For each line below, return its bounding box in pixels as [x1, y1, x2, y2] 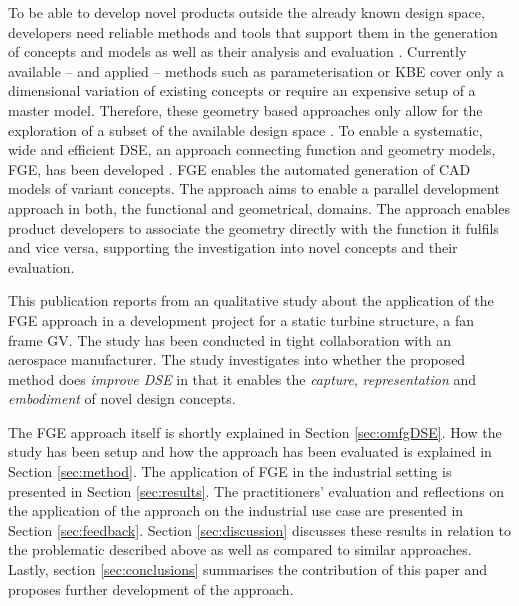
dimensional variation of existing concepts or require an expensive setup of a [8, 80, 476, 101]
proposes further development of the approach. [8, 578, 294, 599]
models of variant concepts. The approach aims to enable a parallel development [8, 178, 500, 199]
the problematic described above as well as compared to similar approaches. [8, 539, 472, 560]
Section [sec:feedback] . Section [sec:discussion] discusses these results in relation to [8, 519, 512, 540]
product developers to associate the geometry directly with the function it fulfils [8, 217, 499, 238]
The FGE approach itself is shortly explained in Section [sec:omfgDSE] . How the [8, 421, 502, 442]
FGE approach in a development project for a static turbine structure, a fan [8, 309, 475, 330]
